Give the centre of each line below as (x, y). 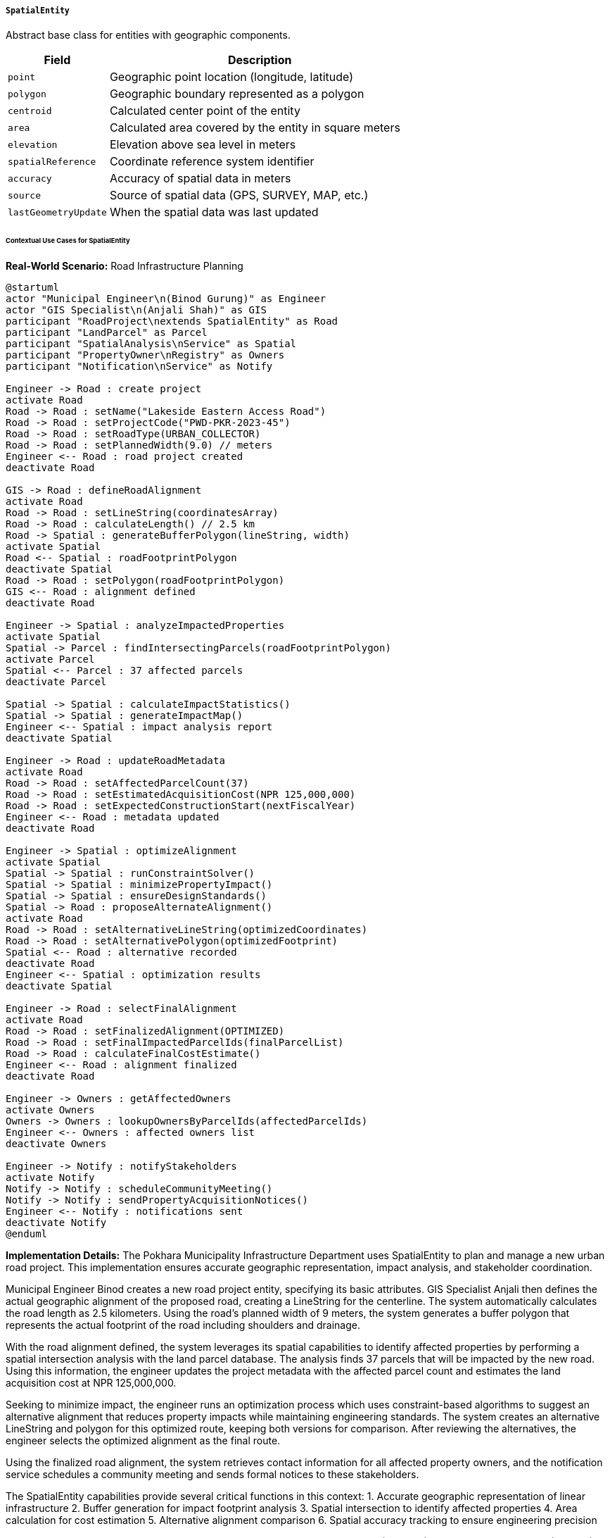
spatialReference (52, 161)
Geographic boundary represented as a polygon (237, 94)
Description (260, 60)
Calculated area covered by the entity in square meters (255, 128)
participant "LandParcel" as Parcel (107, 333)
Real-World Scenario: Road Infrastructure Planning (125, 266)
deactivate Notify (56, 1223)
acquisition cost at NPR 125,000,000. (91, 1383)
